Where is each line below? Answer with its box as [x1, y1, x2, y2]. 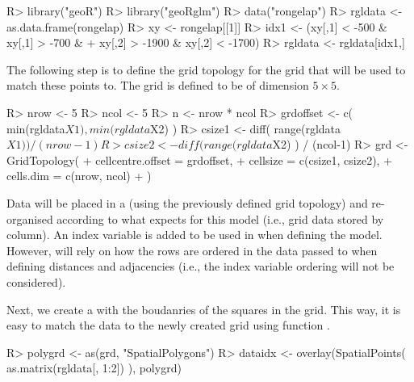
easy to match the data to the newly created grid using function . [6, 317, 330, 334]
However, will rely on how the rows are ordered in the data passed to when [6, 241, 378, 258]
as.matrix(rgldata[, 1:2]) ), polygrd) [6, 359, 182, 376]
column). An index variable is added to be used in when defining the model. [6, 226, 383, 243]
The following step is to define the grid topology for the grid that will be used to [6, 61, 406, 78]
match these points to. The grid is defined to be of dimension [6, 77, 309, 94]
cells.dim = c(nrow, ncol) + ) [6, 167, 152, 184]
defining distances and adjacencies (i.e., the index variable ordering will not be [6, 258, 395, 275]
